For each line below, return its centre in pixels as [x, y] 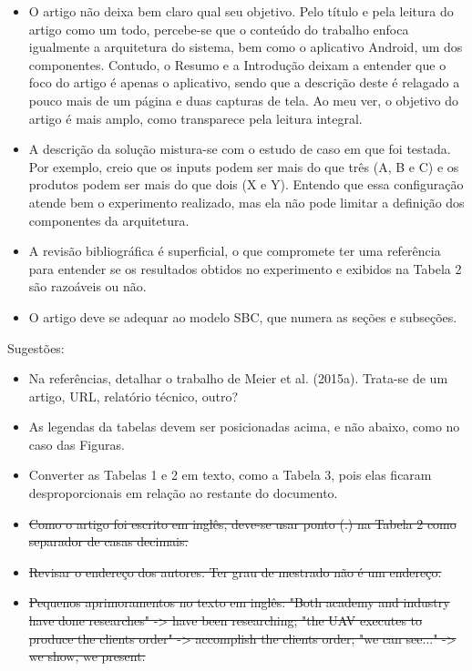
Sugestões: [36, 347]
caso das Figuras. [77, 444]
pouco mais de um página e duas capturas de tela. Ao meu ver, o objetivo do [244, 100]
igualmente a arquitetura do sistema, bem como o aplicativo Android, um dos [246, 47]
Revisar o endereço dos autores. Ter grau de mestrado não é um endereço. [235, 571]
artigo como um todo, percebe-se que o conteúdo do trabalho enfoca [219, 29]
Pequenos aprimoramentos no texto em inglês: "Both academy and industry [239, 602]
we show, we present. [87, 656]
